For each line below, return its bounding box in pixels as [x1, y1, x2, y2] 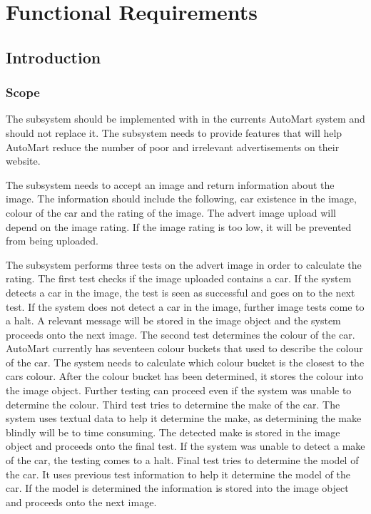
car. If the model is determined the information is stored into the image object [6, 480, 349, 495]
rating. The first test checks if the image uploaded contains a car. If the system [6, 271, 352, 286]
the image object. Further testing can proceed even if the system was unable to [6, 383, 352, 398]
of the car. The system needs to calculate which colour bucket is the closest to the [6, 354, 365, 369]
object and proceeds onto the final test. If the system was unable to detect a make [6, 438, 365, 453]
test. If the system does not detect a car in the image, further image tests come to [6, 299, 365, 314]
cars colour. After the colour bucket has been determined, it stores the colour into [6, 369, 364, 384]
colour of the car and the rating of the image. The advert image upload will [6, 205, 336, 220]
